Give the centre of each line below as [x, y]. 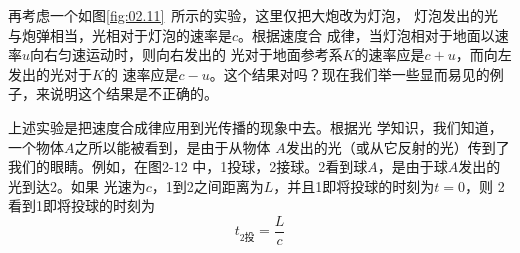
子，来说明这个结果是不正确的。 [113, 93]
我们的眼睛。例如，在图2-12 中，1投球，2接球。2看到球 [188, 166]
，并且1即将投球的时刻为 [354, 185]
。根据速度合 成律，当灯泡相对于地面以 [366, 34]
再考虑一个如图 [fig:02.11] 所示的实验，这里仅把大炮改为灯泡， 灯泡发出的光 [253, 15]
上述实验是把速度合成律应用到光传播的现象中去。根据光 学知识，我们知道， [255, 126]
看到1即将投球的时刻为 [81, 205]
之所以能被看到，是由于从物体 [172, 146]
